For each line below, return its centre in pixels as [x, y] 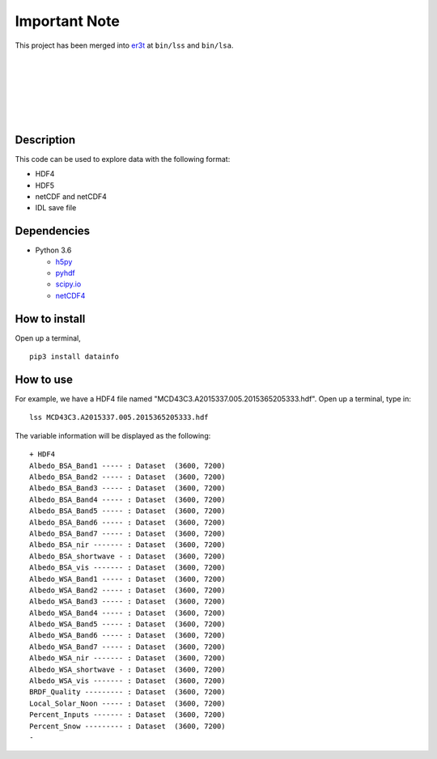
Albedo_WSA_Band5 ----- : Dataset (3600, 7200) [127, 624]
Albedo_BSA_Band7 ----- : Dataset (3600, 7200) [127, 533]
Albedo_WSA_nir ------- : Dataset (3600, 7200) [127, 658]
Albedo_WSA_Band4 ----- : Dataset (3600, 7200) [127, 613]
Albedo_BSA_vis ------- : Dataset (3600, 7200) [127, 568]
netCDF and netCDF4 [71, 196]
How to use [44, 379]
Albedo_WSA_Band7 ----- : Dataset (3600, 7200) [127, 647]
